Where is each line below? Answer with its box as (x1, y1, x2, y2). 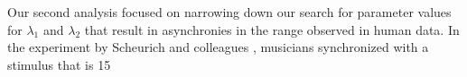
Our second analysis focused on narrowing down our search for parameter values (7, 3, 452, 21)
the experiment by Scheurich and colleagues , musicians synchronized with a (7, 38, 429, 56)
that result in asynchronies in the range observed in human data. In (84, 20, 460, 38)
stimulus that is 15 (7, 55, 111, 73)
